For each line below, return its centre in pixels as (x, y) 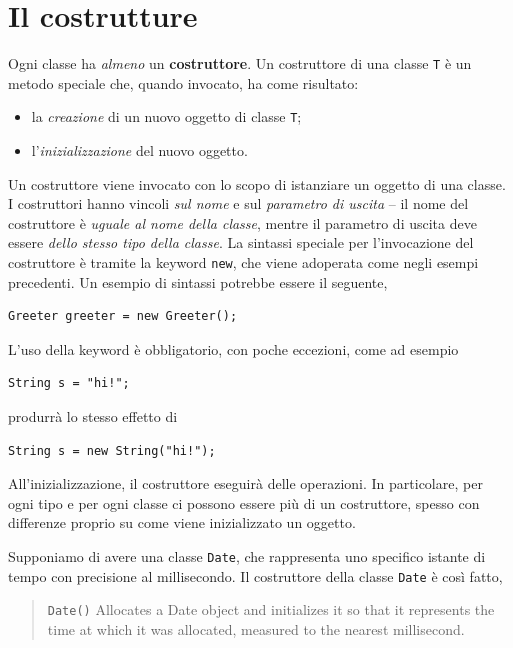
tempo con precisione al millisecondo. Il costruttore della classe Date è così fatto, (255, 575)
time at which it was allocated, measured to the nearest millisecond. (256, 628)
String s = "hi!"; (69, 383)
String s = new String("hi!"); (112, 450)
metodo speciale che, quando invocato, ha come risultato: (183, 82)
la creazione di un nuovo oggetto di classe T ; (166, 116)
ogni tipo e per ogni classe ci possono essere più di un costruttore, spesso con (244, 502)
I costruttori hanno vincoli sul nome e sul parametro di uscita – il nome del (238, 203)
